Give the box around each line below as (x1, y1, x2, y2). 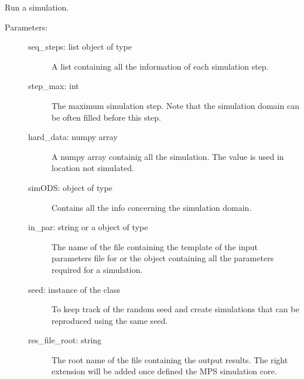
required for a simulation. (52, 263, 143, 275)
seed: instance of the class (28, 283, 120, 295)
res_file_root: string (28, 334, 102, 346)
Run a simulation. (5, 1, 69, 13)
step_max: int (28, 80, 79, 92)
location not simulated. (52, 162, 134, 174)
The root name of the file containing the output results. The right (52, 353, 288, 366)
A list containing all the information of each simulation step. (52, 60, 269, 72)
